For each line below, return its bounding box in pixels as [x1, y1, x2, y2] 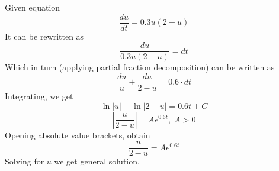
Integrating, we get [5, 89, 73, 102]
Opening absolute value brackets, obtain [5, 128, 150, 141]
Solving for [5, 155, 44, 167]
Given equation [5, 1, 60, 13]
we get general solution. [54, 155, 140, 167]
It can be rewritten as [5, 30, 84, 42]
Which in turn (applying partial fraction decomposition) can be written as [5, 61, 275, 73]
